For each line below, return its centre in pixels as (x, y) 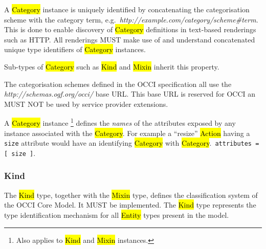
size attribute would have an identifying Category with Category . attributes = (132, 143)
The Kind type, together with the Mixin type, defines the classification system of (131, 195)
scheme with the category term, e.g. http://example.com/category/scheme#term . (131, 19)
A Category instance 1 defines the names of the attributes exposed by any (120, 122)
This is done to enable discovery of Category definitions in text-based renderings (130, 29)
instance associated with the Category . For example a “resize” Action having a (127, 133)
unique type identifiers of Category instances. (75, 49)
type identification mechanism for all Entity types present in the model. (117, 214)
